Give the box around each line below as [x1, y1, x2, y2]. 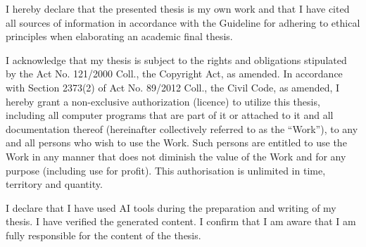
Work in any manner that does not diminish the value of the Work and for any [6, 148, 346, 163]
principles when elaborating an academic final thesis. [6, 29, 233, 44]
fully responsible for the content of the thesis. [6, 227, 201, 242]
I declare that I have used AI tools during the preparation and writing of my [6, 200, 336, 215]
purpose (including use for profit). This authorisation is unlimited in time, [6, 163, 326, 177]
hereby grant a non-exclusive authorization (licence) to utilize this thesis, [6, 94, 320, 108]
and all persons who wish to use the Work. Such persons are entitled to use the [6, 135, 347, 150]
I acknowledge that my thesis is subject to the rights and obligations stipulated [6, 52, 347, 67]
